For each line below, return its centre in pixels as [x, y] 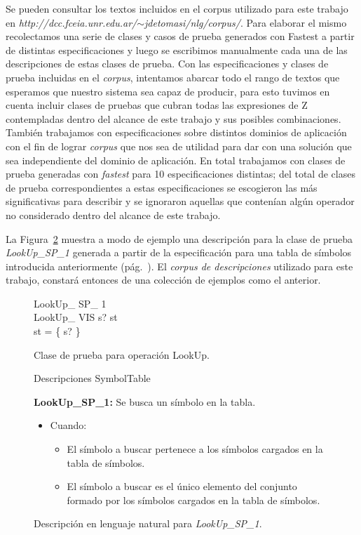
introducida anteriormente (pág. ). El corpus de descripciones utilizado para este [179, 266]
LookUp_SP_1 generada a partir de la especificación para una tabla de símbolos [179, 252]
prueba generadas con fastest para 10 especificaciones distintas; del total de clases [180, 174]
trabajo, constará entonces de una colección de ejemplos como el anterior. [163, 280]
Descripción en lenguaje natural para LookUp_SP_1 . [148, 523]
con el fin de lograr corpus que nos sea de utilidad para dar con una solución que [179, 146]
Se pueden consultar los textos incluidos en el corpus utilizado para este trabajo [177, 8]
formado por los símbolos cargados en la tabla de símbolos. [193, 500]
